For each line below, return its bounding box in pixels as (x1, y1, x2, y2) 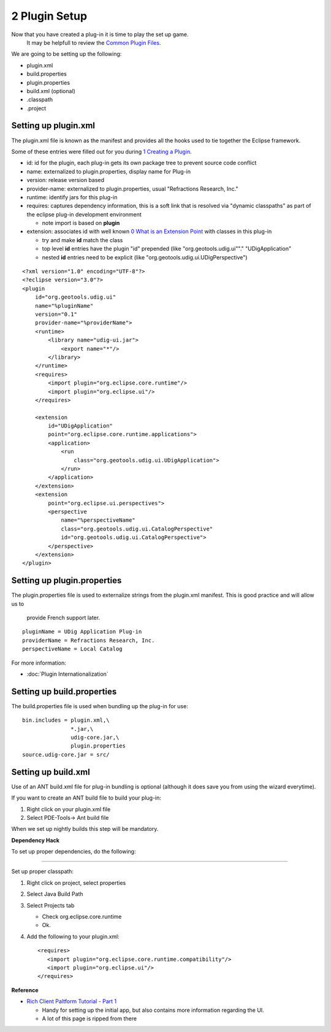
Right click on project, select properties (26, 879, 126, 886)
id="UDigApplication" (48, 422, 113, 429)
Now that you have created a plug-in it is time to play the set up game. (11, 31, 189, 38)
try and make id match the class (42, 236, 123, 243)
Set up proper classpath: (11, 868, 74, 875)
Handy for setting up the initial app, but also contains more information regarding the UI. (42, 1006, 265, 1014)
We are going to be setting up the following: (11, 50, 122, 58)
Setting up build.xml (11, 766, 90, 777)
